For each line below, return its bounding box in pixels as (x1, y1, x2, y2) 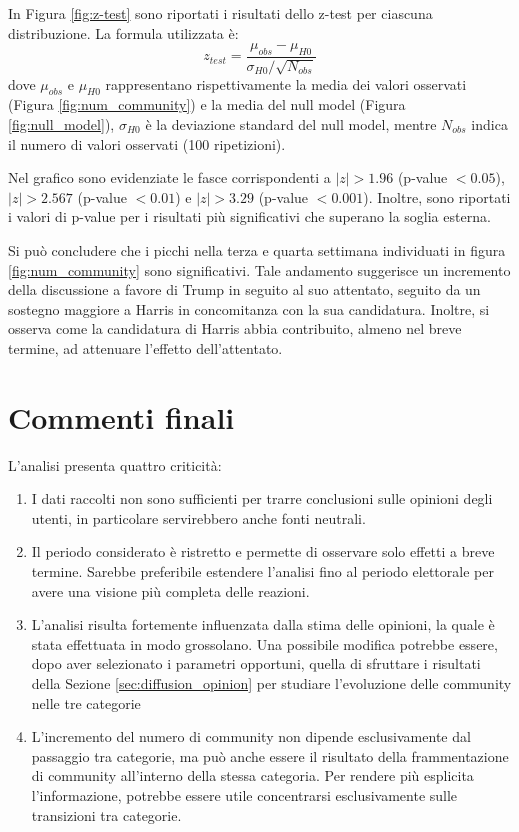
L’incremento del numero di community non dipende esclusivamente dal (31, 726, 471, 747)
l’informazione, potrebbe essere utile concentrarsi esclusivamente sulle (31, 785, 458, 805)
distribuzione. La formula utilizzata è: (8, 22, 239, 43)
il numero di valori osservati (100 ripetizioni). (8, 133, 286, 154)
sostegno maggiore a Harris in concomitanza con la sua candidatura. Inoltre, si (8, 298, 490, 319)
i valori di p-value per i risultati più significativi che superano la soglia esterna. (8, 206, 491, 227)
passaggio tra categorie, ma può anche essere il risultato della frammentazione (31, 745, 509, 766)
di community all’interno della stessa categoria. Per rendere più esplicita (31, 765, 474, 786)
